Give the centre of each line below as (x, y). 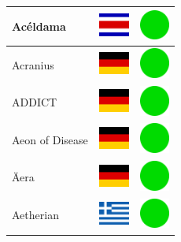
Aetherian (35, 215)
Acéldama (39, 26)
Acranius (33, 64)
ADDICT (35, 102)
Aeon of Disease (50, 139)
